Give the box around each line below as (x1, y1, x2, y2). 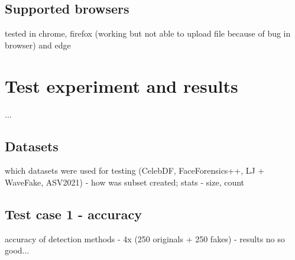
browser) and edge (5, 38, 71, 51)
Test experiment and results (5, 73, 238, 97)
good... (5, 244, 30, 256)
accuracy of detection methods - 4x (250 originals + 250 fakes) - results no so (5, 232, 285, 245)
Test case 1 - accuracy (5, 204, 142, 223)
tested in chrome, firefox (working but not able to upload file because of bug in (5, 27, 291, 40)
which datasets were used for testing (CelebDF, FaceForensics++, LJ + (5, 164, 265, 177)
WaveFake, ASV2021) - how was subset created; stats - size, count (5, 175, 245, 188)
